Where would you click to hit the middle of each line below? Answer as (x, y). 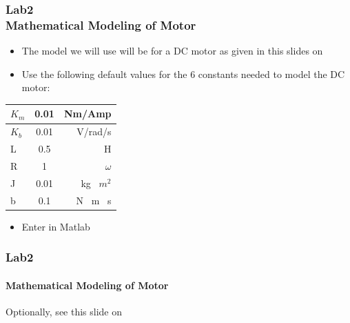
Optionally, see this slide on (64, 311)
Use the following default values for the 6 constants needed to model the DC (183, 74)
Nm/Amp (87, 114)
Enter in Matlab (56, 226)
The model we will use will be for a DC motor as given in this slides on (172, 51)
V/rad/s (94, 131)
